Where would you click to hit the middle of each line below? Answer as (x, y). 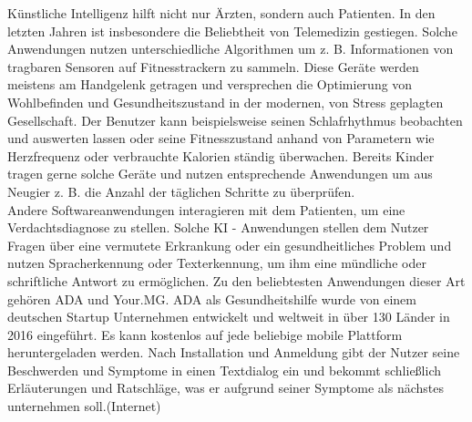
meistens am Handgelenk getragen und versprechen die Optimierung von (210, 84)
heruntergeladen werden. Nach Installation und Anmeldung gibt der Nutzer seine (234, 352)
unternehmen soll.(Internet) (84, 406)
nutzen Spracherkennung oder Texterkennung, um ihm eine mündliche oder (217, 263)
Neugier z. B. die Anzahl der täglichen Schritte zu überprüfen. (181, 191)
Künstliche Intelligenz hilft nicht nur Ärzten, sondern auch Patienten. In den (221, 13)
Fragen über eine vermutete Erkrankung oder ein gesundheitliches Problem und (230, 245)
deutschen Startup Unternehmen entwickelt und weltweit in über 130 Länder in (229, 317)
